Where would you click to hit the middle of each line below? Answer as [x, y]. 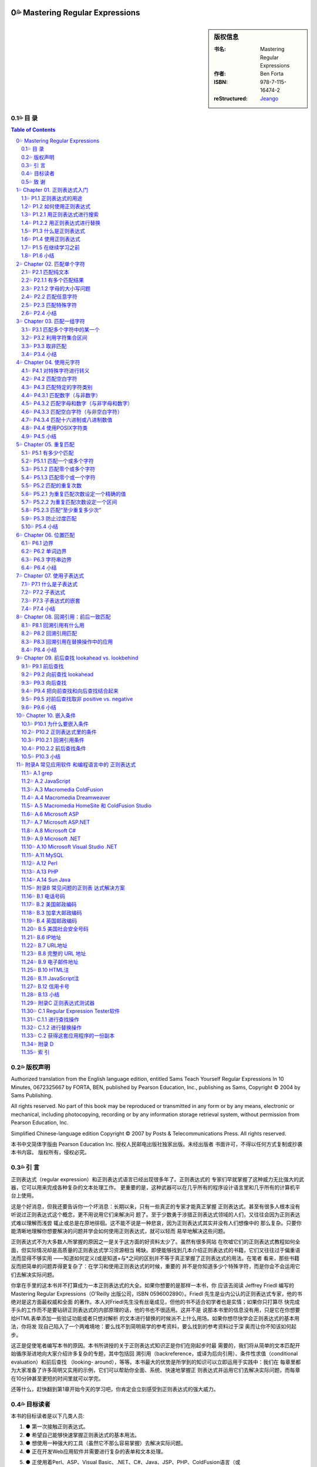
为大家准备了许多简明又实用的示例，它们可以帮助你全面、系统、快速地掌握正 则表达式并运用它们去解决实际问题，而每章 [156, 1370]
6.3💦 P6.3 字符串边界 [46, 559]
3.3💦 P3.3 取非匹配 [44, 346]
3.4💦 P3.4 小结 [39, 354]
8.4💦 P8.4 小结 [39, 650]
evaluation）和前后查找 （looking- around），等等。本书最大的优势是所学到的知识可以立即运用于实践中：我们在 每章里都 [156, 1362]
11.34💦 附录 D [38, 1044]
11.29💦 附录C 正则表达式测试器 [58, 1003]
